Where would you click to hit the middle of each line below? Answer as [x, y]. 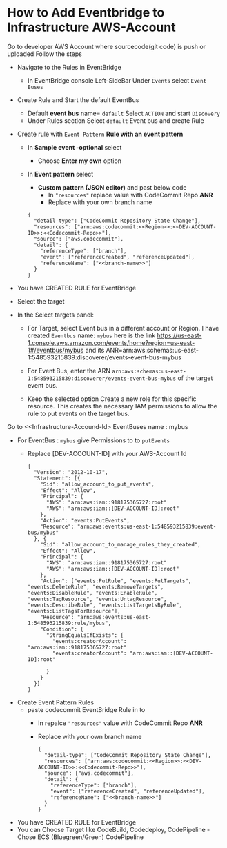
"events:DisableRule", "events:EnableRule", [92, 593]
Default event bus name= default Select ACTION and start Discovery [124, 113]
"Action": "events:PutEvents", [85, 520]
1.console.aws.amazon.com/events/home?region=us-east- [111, 342]
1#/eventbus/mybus [56, 350]
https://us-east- [179, 335]
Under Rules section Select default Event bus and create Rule [116, 120]
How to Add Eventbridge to [86, 13]
